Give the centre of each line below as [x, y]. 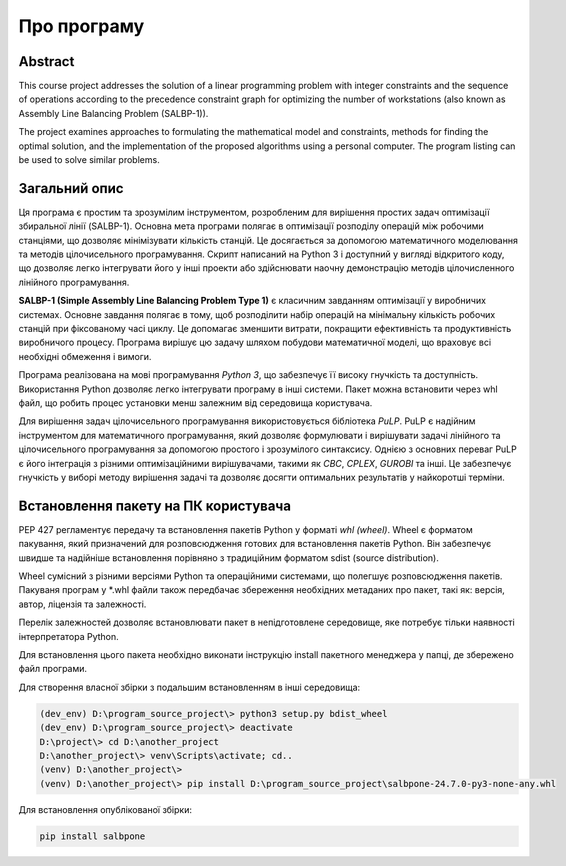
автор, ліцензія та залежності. [82, 604]
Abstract [46, 61]
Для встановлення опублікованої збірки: [105, 809]
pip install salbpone [92, 836]
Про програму [81, 26]
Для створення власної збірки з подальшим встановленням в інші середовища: [189, 687]
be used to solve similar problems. [89, 160]
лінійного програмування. [74, 282]
